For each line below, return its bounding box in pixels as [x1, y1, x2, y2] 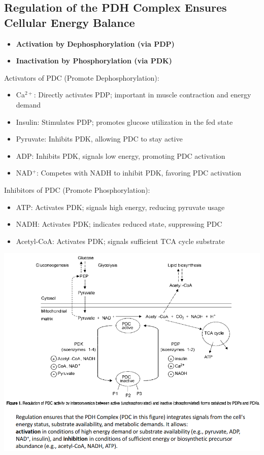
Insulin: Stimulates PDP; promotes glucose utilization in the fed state [16, 116, 233, 127]
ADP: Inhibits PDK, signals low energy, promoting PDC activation [16, 150, 225, 161]
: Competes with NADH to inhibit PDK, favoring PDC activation [36, 167, 242, 178]
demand [16, 99, 41, 110]
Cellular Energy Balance [4, 14, 135, 30]
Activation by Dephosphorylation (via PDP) [16, 38, 175, 49]
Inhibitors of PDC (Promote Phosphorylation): [4, 184, 150, 195]
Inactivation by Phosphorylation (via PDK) [16, 55, 172, 66]
